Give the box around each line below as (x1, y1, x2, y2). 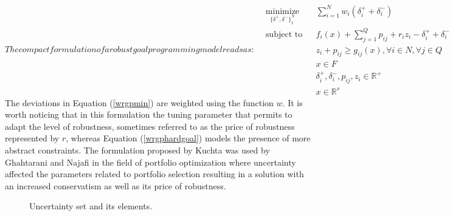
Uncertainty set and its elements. (29, 200, 153, 212)
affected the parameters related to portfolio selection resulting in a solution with (5, 167, 304, 180)
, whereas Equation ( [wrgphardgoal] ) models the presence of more (66, 132, 311, 144)
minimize (265, 7, 300, 16)
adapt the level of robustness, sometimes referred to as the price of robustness (5, 120, 295, 132)
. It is (282, 96, 303, 109)
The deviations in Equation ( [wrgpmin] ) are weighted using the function (5, 96, 274, 109)
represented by (5, 132, 60, 144)
